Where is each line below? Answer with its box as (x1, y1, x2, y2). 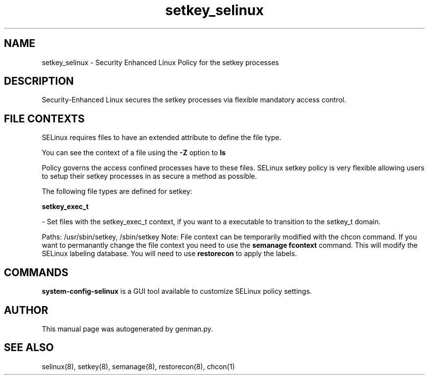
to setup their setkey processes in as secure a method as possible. (42, 172, 257, 181)
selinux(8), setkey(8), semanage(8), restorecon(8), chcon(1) (42, 362, 235, 371)
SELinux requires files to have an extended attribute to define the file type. (42, 133, 282, 142)
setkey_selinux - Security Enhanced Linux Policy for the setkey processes (42, 58, 279, 67)
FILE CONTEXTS (4, 112, 85, 125)
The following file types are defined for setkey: (42, 187, 192, 196)
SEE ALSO (4, 341, 54, 354)
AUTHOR (4, 304, 48, 316)
